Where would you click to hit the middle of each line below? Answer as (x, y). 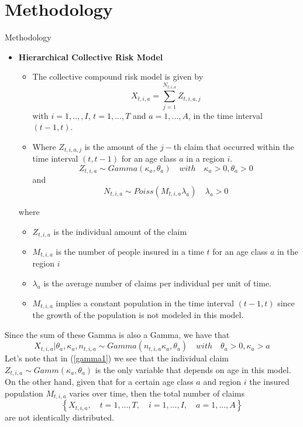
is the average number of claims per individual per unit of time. (158, 283)
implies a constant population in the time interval (145, 303)
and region (222, 382)
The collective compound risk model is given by (118, 76)
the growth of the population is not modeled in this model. (138, 315)
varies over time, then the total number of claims (157, 393)
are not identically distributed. (59, 417)
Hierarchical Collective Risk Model (91, 57)
